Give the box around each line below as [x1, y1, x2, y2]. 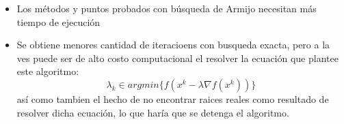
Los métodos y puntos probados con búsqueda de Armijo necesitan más [16, 1, 317, 15]
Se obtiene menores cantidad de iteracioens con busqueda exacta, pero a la [16, 37, 330, 52]
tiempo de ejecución [16, 14, 101, 29]
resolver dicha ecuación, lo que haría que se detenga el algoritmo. [16, 105, 289, 119]
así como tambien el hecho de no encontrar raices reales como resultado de [16, 91, 329, 106]
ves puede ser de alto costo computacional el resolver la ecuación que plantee [16, 50, 339, 65]
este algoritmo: [16, 64, 79, 78]
